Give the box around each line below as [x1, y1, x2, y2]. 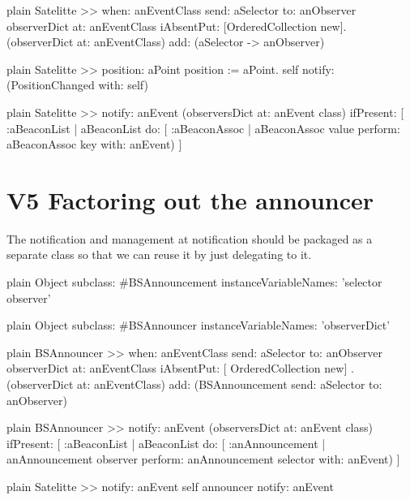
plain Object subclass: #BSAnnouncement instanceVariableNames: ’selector [6, 274, 382, 291]
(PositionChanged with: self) [6, 76, 148, 93]
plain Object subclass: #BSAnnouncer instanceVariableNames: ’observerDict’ [6, 317, 391, 334]
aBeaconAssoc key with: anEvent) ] [6, 136, 182, 153]
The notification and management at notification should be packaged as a [6, 230, 373, 247]
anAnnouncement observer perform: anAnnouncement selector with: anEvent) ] [6, 450, 400, 468]
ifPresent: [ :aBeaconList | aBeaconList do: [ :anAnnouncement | [6, 434, 326, 451]
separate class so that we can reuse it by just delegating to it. [6, 246, 312, 263]
